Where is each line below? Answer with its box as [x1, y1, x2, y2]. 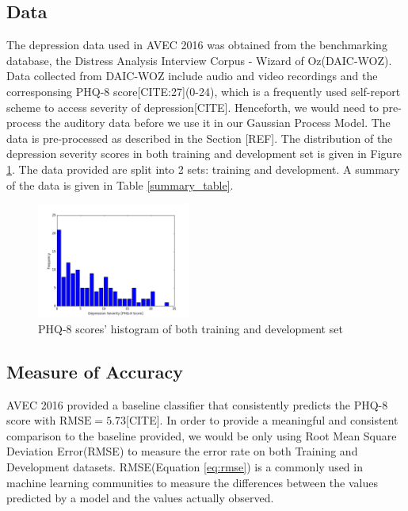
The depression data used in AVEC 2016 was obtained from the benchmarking [6, 36, 387, 53]
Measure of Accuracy [6, 359, 183, 383]
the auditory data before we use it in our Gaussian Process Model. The [44, 114, 391, 131]
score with [6, 412, 56, 428]
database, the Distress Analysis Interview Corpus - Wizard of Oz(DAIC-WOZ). [6, 52, 392, 68]
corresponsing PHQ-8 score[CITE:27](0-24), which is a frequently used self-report [6, 83, 401, 99]
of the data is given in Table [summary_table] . [6, 176, 234, 193]
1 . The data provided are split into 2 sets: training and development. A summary [6, 160, 400, 177]
